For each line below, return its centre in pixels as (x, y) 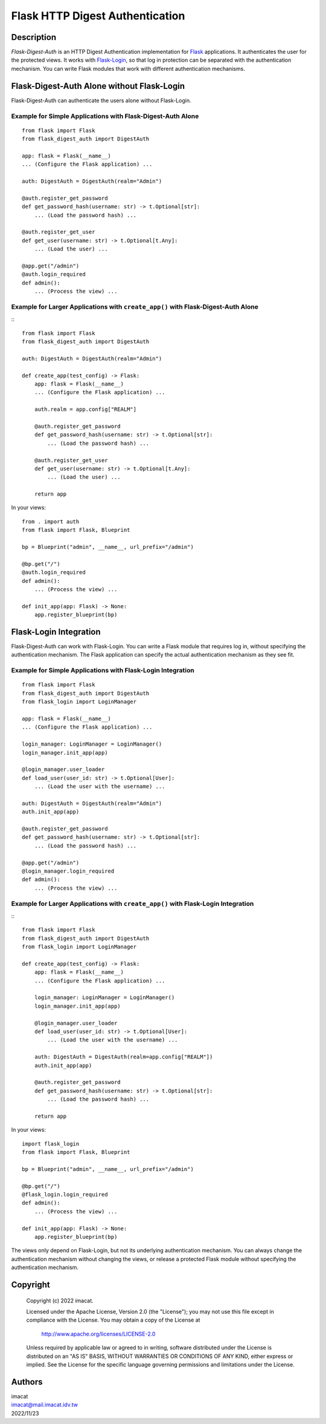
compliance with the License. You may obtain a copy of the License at (113, 1320)
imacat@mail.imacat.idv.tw (45, 1405)
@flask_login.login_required (65, 1195)
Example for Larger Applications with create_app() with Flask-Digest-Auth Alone (135, 307)
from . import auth (51, 521)
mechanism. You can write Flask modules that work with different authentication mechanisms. (128, 68)
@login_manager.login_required (68, 871)
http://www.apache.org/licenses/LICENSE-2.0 (98, 1334)
